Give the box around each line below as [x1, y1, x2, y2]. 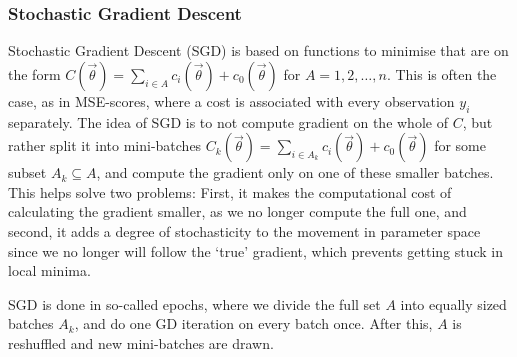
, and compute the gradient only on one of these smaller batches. [96, 162, 494, 183]
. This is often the [386, 63, 497, 84]
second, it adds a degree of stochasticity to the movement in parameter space [8, 220, 481, 241]
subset [8, 162, 47, 183]
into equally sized [400, 293, 507, 314]
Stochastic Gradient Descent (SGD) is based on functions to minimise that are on [8, 40, 509, 61]
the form [8, 63, 61, 84]
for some [434, 135, 486, 156]
